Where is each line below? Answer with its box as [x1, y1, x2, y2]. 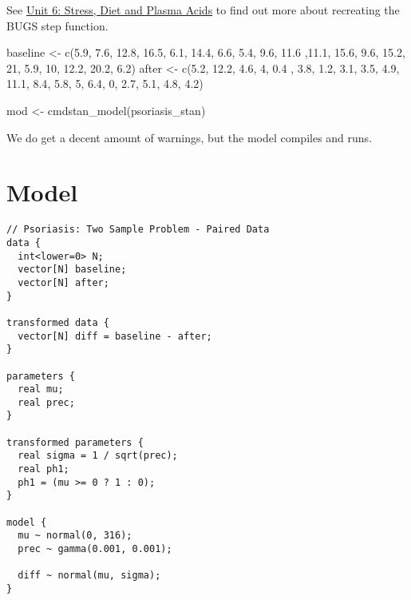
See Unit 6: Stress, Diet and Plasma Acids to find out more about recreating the [6, 2, 400, 18]
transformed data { [6, 316, 109, 328]
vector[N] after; [18, 276, 109, 288]
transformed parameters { [6, 436, 144, 448]
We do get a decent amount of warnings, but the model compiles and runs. [6, 129, 373, 145]
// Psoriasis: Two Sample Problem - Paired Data [6, 224, 270, 236]
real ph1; [18, 463, 69, 475]
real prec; [18, 396, 75, 408]
